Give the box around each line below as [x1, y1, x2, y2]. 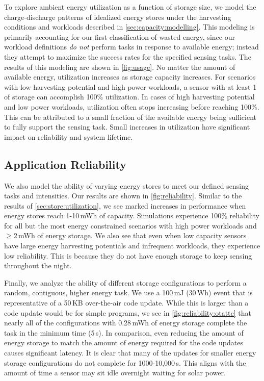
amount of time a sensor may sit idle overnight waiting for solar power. [4, 367, 226, 378]
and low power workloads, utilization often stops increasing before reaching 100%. [4, 101, 259, 112]
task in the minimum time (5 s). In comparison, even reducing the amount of [4, 327, 244, 338]
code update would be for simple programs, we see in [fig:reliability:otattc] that [4, 307, 251, 318]
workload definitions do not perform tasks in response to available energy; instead [4, 41, 259, 52]
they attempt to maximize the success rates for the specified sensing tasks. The [4, 51, 251, 62]
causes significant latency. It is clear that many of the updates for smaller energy [4, 347, 256, 358]
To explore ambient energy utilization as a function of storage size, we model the [4, 2, 256, 12]
